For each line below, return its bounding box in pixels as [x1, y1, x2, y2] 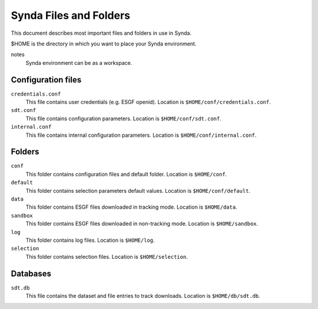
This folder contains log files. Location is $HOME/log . [25, 236, 155, 244]
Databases [11, 268, 52, 278]
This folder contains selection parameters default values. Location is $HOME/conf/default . [25, 187, 250, 194]
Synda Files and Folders [11, 9, 131, 22]
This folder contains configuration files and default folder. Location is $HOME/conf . [25, 170, 227, 177]
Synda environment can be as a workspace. [25, 59, 132, 66]
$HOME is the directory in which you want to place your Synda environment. [11, 40, 197, 47]
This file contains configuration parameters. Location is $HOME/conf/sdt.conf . [25, 115, 222, 122]
